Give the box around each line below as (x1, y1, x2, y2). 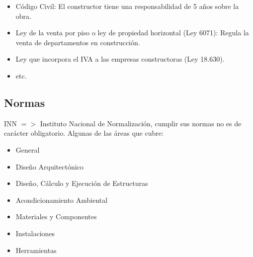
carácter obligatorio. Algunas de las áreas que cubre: (4, 128, 164, 138)
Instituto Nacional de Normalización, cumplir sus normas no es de (40, 118, 242, 128)
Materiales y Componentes (15, 211, 97, 222)
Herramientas (15, 245, 57, 255)
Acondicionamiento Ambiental (15, 194, 108, 205)
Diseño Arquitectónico (15, 161, 84, 171)
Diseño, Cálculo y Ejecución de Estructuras (15, 178, 148, 188)
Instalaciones (15, 228, 55, 238)
